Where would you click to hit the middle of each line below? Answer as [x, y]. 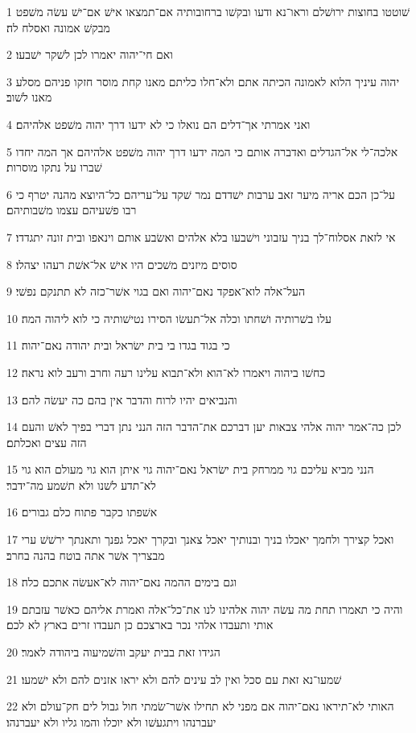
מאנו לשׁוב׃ [29, 97]
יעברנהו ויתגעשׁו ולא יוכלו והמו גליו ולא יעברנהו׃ [111, 721]
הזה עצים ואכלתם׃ [47, 442]
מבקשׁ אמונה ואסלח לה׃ [58, 27]
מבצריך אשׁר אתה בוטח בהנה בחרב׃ [86, 555]
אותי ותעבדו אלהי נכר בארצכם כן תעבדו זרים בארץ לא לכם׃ [140, 625]
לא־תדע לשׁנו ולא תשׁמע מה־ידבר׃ [81, 485]
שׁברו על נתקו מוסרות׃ [54, 167]
